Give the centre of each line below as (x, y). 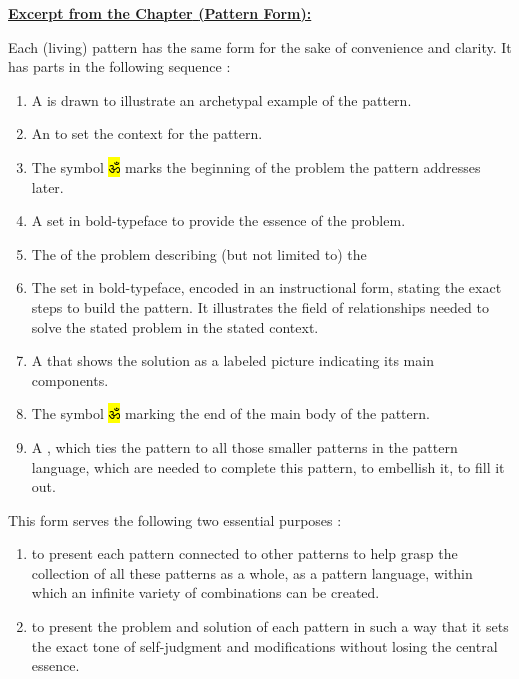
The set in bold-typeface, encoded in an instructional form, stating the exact (266, 287)
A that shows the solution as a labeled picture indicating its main (232, 360)
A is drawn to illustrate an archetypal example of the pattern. (221, 99)
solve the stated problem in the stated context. (175, 326)
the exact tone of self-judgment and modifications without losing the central (264, 645)
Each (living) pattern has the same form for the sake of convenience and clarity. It (260, 46)
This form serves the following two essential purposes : (175, 519)
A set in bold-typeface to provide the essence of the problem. (218, 220)
